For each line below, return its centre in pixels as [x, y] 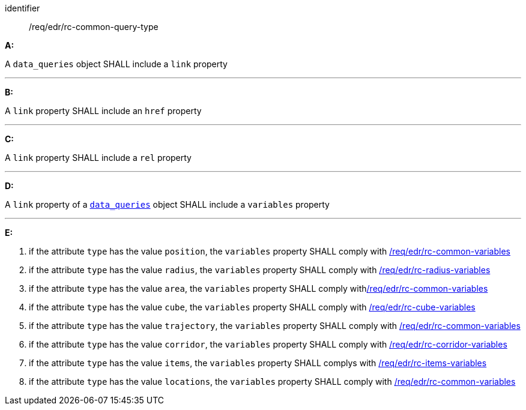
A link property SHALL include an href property [103, 111]
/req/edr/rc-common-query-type [94, 27]
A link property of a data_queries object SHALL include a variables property [167, 204]
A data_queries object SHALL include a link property [116, 64]
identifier [23, 8]
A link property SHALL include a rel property [98, 158]
